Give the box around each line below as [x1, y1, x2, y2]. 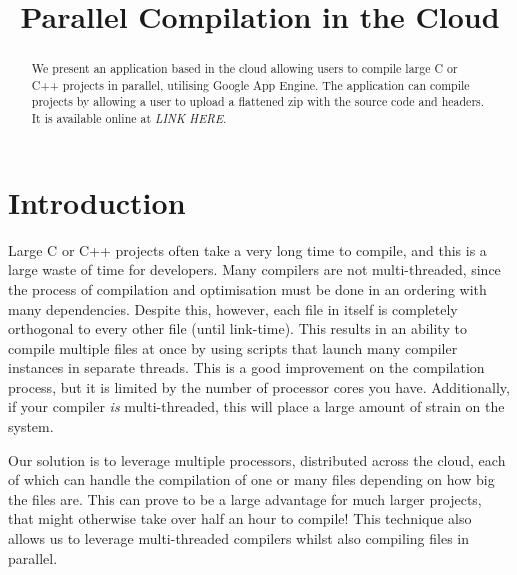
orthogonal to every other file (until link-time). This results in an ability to [8, 318, 467, 339]
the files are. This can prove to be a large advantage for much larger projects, [8, 488, 482, 509]
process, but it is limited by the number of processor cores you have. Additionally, [8, 376, 510, 397]
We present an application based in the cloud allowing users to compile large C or [31, 60, 458, 77]
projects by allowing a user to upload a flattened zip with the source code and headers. [31, 93, 485, 110]
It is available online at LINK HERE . [31, 110, 227, 127]
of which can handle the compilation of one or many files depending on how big [8, 469, 495, 490]
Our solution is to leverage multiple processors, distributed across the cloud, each [8, 449, 506, 470]
